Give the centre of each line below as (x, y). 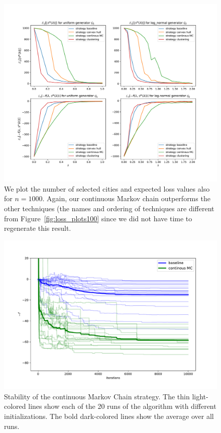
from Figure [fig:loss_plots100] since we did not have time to (98, 218)
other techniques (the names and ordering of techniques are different (109, 208)
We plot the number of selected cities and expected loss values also (107, 188)
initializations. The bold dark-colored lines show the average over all (109, 416)
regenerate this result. (38, 228)
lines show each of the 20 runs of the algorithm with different (122, 406)
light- (200, 396)
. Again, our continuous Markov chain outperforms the (126, 198)
